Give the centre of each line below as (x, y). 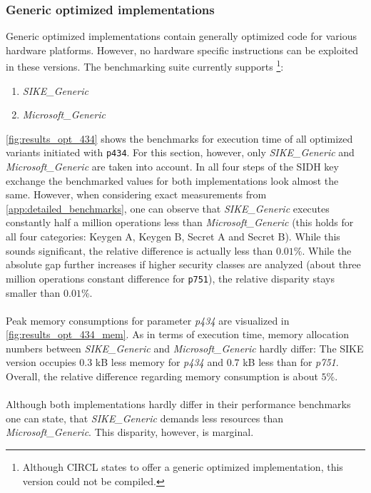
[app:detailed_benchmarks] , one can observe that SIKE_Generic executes (168, 208)
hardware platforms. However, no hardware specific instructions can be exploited (182, 50)
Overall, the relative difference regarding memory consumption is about (162, 376)
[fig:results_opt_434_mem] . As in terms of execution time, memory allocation (178, 334)
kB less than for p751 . (291, 362)
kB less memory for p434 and (159, 362)
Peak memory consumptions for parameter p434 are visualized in (148, 320)
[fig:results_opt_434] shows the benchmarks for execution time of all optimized (179, 138)
